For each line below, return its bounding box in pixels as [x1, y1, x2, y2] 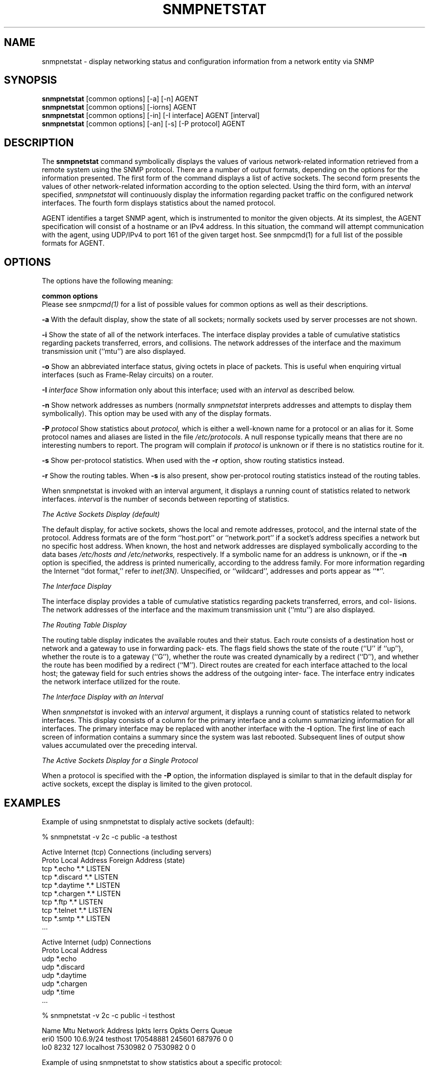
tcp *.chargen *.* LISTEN [42, 889, 121, 898]
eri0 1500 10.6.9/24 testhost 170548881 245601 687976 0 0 [42, 1034, 234, 1043]
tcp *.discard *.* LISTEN [42, 872, 119, 881]
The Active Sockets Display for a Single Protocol [42, 756, 198, 765]
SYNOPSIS [4, 74, 57, 87]
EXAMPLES [4, 796, 61, 809]
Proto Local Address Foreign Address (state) [42, 856, 185, 864]
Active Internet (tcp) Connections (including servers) [42, 847, 212, 856]
